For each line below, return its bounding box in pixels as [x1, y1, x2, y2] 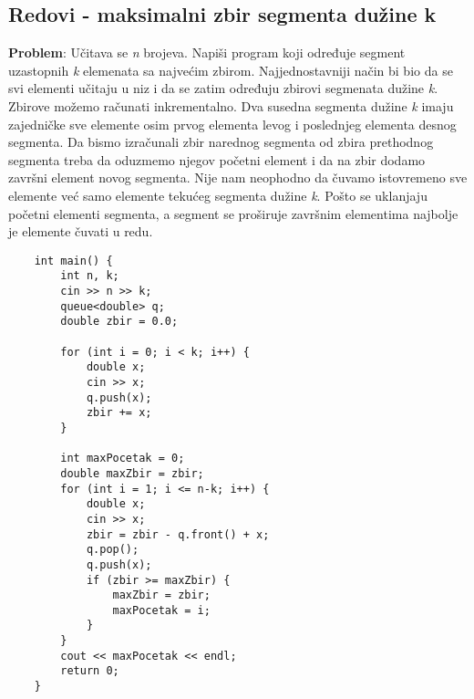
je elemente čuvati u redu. [8, 222, 153, 241]
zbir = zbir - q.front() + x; [86, 527, 270, 541]
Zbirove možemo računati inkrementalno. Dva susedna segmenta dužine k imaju [8, 96, 454, 115]
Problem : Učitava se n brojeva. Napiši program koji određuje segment [8, 43, 406, 62]
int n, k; [60, 269, 119, 283]
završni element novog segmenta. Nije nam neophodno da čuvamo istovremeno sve [8, 168, 468, 187]
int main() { [34, 254, 113, 267]
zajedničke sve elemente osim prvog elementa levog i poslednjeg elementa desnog [8, 114, 457, 133]
